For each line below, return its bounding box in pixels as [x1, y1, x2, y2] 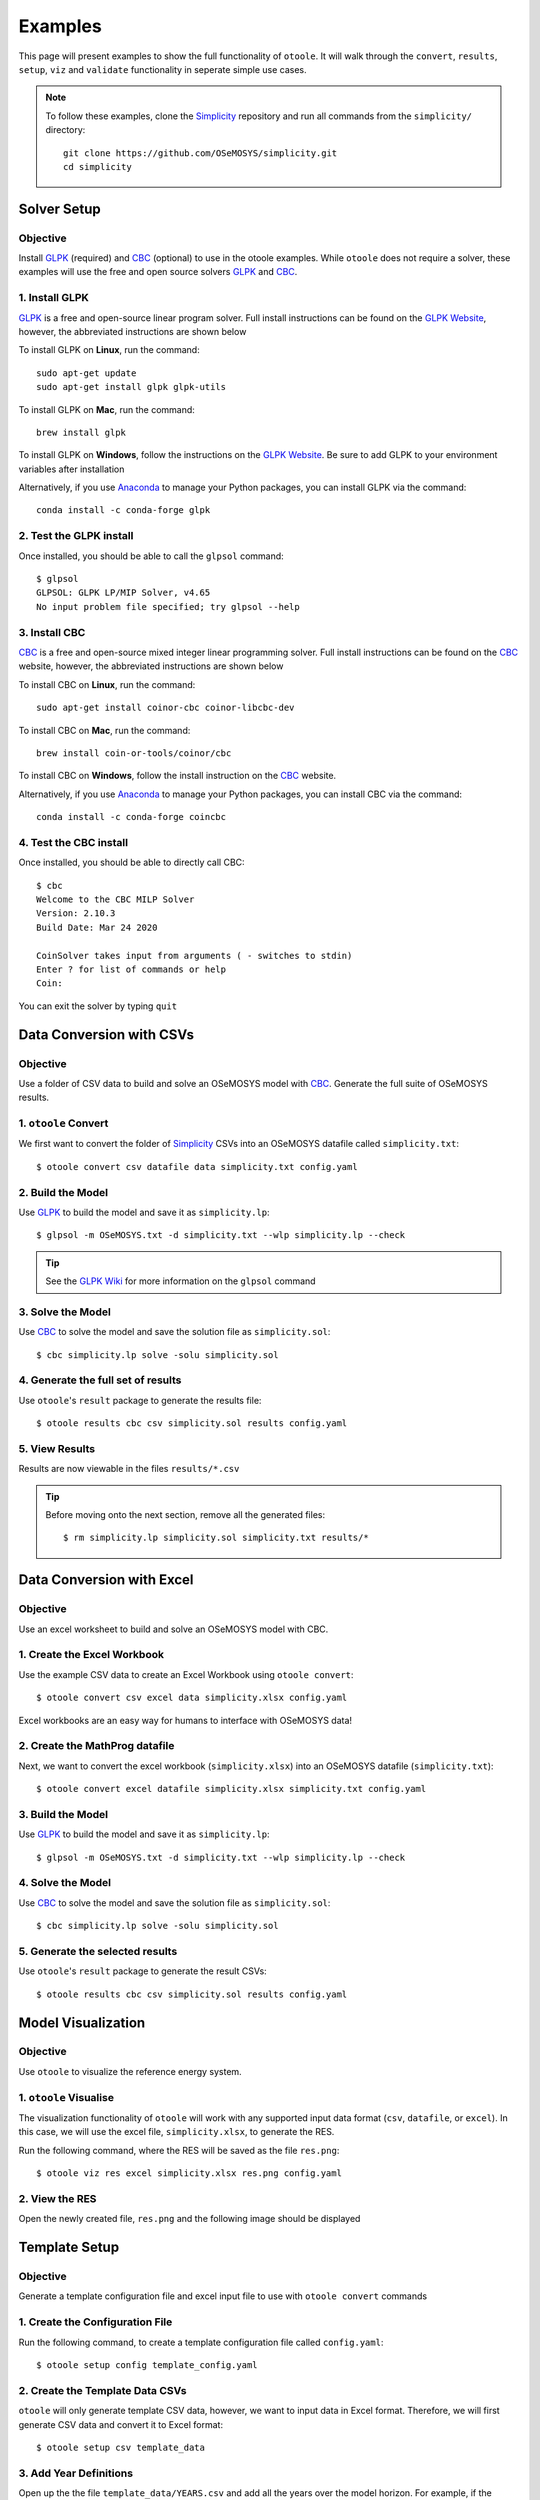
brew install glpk [36, 426, 127, 438]
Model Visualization [18, 2014, 146, 2031]
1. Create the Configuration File [18, 2315, 173, 2329]
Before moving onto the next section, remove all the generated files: [45, 1509, 325, 1521]
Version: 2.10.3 [36, 908, 116, 919]
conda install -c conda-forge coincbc [36, 811, 227, 823]
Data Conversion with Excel [18, 1571, 194, 1589]
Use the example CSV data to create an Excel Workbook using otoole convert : [18, 1668, 354, 1680]
